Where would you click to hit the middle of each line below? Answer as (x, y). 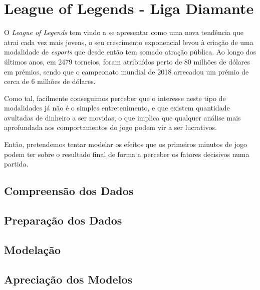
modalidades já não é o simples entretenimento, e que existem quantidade (117, 108)
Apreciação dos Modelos (68, 279)
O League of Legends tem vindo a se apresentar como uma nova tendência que (124, 32)
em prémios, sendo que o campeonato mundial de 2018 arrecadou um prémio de (126, 71)
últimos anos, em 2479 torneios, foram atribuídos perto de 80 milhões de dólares (127, 61)
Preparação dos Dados (63, 220)
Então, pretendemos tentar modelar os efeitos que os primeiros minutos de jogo (125, 144)
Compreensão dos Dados (69, 191)
